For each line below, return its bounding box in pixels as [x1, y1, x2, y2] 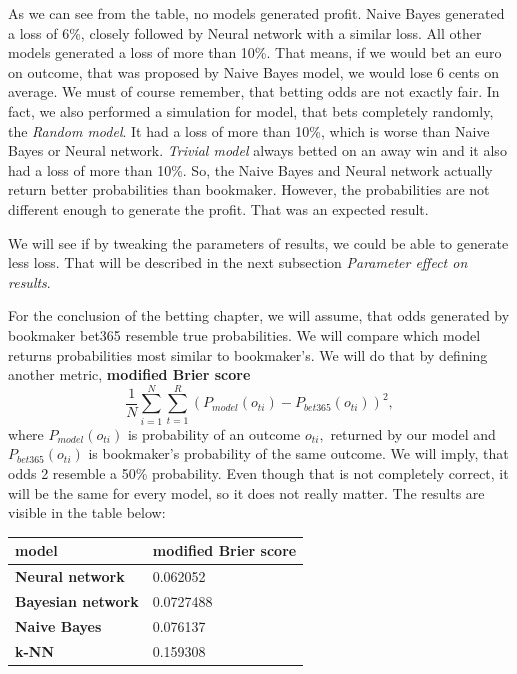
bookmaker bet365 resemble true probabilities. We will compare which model [8, 324, 481, 345]
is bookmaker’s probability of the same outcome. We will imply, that [88, 443, 509, 464]
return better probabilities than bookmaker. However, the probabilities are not [8, 179, 490, 200]
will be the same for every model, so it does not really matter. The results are [8, 482, 485, 503]
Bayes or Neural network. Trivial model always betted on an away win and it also [8, 140, 507, 161]
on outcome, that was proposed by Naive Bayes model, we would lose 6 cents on [8, 61, 499, 82]
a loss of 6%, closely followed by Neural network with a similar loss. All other [8, 22, 482, 43]
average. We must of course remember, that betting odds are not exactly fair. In [8, 81, 500, 102]
